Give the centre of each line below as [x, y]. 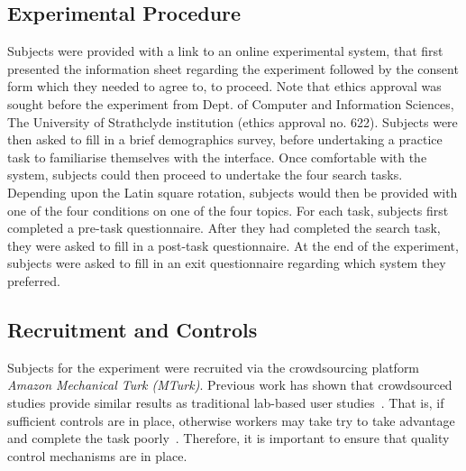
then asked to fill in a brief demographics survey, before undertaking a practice [225, 139]
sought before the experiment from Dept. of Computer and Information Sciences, [231, 103]
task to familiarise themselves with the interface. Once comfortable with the [217, 157]
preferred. [34, 280]
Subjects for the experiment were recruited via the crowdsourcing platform [214, 367]
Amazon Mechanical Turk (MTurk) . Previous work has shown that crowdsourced [230, 385]
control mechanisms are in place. [97, 455]
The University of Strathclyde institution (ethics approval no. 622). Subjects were [233, 121]
